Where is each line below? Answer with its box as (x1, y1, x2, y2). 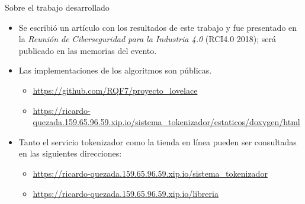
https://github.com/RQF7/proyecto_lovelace (33, 84, 198, 96)
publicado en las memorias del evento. (18, 44, 157, 56)
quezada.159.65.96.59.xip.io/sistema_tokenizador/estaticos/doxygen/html (33, 116, 300, 128)
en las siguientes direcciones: (18, 147, 122, 160)
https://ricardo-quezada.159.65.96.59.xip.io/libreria (33, 187, 219, 199)
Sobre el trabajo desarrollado (5, 1, 110, 13)
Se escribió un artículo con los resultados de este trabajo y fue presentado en (18, 21, 297, 33)
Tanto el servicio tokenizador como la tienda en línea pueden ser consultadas (18, 135, 297, 148)
